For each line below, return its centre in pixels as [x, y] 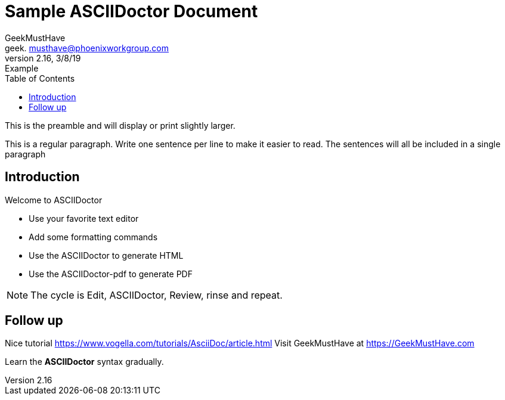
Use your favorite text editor [84, 218]
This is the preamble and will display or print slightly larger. [120, 125]
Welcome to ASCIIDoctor [54, 200]
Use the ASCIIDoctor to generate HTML [106, 255]
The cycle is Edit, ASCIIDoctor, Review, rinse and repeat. [157, 295]
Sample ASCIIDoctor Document [131, 11]
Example [22, 68]
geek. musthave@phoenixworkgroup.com [87, 48]
